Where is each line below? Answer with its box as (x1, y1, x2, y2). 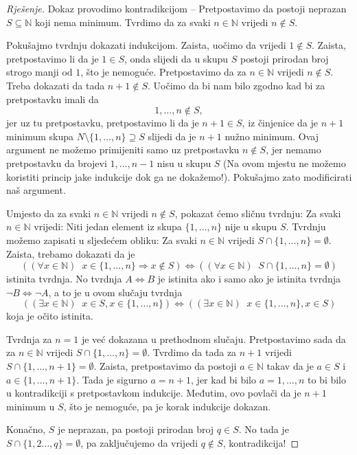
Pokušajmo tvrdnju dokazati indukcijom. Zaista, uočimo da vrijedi (6, 38, 286, 52)
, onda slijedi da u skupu (124, 51, 229, 65)
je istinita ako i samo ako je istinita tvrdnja (157, 271, 341, 286)
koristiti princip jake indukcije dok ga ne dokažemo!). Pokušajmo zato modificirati (6, 169, 352, 184)
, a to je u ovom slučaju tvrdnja (48, 285, 183, 299)
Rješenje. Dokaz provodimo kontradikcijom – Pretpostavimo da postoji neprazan (6, 1, 347, 15)
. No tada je (238, 422, 289, 436)
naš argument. (6, 183, 66, 197)
